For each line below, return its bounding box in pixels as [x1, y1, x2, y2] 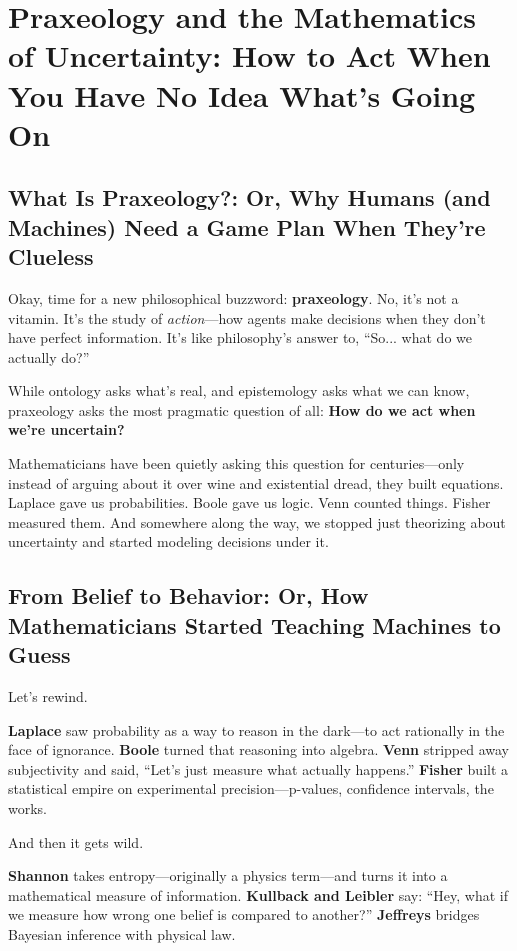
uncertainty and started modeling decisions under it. [8, 531, 329, 552]
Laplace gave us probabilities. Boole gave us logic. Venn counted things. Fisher [8, 492, 491, 513]
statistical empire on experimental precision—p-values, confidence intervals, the [8, 778, 494, 799]
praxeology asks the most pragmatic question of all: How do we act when [8, 399, 476, 420]
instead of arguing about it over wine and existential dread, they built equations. [8, 472, 504, 493]
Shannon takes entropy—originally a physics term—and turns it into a [8, 865, 448, 886]
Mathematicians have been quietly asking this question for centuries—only [8, 453, 465, 474]
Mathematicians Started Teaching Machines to [8, 609, 501, 640]
